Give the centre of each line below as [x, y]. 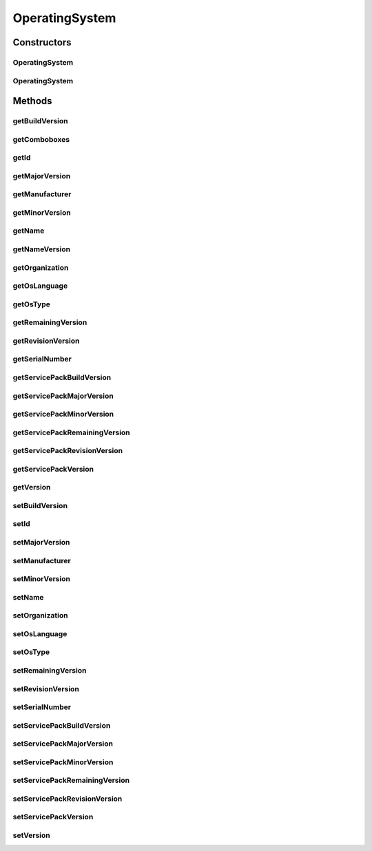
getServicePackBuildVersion [62, 377]
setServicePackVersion [53, 817]
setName [28, 597]
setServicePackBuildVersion [62, 725]
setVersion [32, 835]
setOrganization [40, 616]
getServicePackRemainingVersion [71, 432]
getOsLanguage [40, 286]
